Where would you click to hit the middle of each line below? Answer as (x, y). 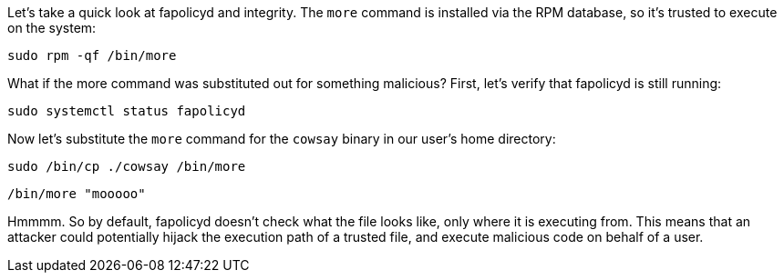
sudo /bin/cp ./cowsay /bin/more (127, 166)
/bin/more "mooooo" (77, 194)
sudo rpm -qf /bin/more (92, 55)
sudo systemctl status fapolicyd (127, 111)
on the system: (52, 28)
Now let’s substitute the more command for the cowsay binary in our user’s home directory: (282, 139)
